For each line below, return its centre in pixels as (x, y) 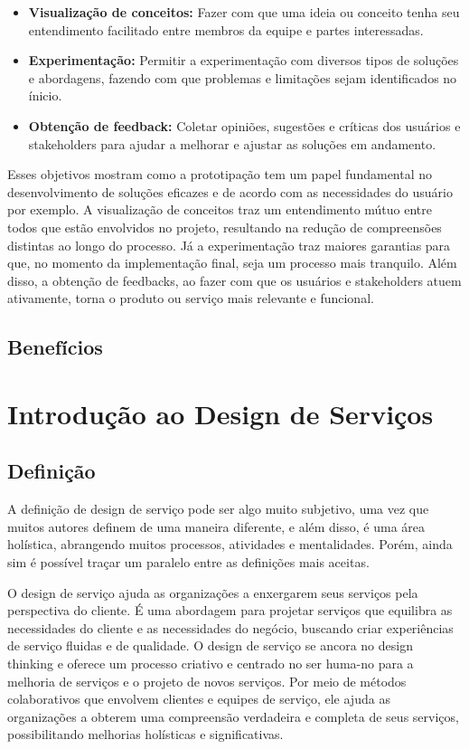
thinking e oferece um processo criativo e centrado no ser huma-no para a (211, 664)
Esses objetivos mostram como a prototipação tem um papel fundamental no (220, 174)
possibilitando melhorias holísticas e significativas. (145, 734)
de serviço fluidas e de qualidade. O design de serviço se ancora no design (210, 645)
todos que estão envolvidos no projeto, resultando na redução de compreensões (225, 227)
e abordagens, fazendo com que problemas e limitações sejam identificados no (243, 77)
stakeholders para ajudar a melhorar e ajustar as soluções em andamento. (232, 143)
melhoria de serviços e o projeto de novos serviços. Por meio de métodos (207, 681)
